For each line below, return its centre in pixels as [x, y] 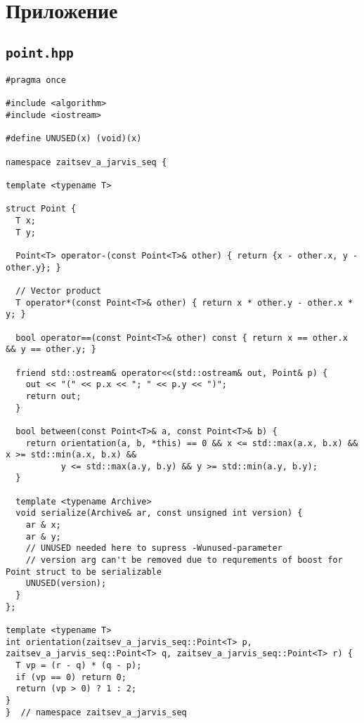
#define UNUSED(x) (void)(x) [74, 139]
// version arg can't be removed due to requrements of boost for [184, 560]
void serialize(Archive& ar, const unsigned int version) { [159, 513]
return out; [53, 396]
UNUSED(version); [66, 584]
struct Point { [41, 209]
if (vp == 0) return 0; [71, 677]
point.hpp [40, 53]
